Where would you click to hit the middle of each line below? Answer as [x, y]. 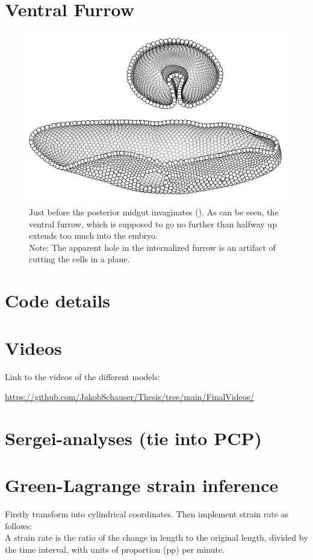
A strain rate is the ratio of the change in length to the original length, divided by [156, 537]
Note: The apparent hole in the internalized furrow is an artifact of [152, 247]
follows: [19, 525]
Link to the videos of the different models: [82, 376]
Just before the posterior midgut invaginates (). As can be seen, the [154, 212]
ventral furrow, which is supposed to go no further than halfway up [153, 223]
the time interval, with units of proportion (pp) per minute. [115, 549]
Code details [58, 300]
